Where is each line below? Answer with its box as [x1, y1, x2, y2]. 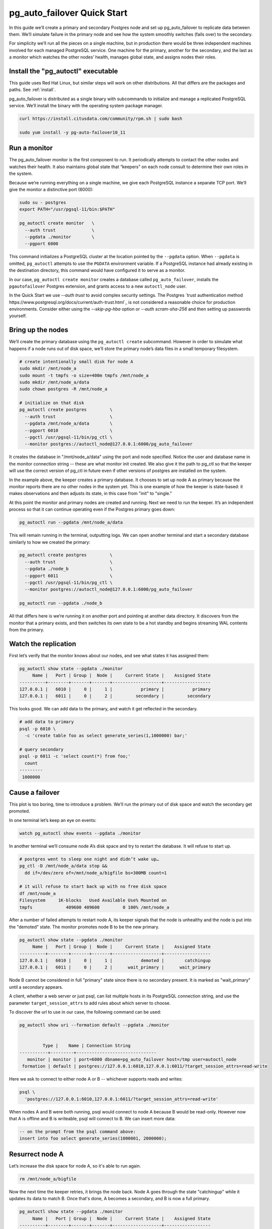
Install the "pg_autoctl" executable [9, 67, 118, 75]
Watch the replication [9, 640, 76, 648]
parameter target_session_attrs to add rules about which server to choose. [9, 1000, 171, 1006]
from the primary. [9, 627, 45, 633]
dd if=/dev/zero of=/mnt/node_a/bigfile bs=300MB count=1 [25, 870, 167, 876]
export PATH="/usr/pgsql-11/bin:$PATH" [19, 206, 115, 212]
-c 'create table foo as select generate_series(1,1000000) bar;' [25, 733, 188, 738]
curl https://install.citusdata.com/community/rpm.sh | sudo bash [19, 116, 182, 121]
